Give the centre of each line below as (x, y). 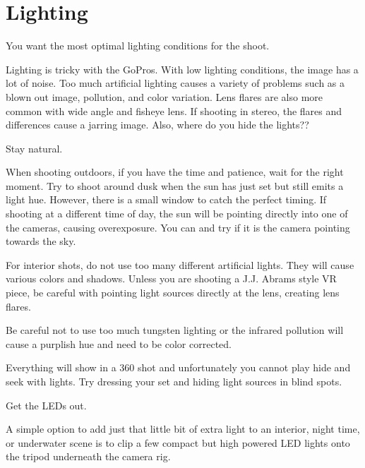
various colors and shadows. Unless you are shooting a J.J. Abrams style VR (171, 278)
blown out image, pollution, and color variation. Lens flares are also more (164, 96)
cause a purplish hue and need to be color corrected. (119, 343)
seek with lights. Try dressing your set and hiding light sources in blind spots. (174, 381)
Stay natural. (34, 148)
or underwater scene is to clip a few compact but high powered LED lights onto (178, 442)
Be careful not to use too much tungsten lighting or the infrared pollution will (175, 330)
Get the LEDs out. (46, 405)
